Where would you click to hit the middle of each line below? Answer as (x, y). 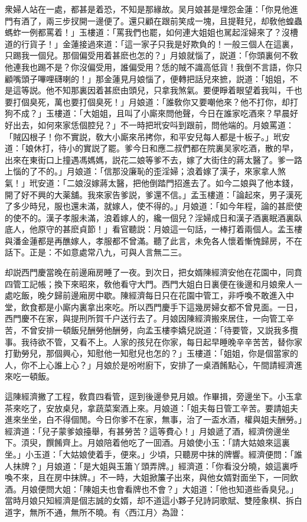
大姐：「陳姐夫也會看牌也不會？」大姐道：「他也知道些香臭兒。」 (176, 489)
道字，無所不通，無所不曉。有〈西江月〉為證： (96, 512)
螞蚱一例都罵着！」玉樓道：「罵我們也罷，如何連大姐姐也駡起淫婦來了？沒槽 (151, 32)
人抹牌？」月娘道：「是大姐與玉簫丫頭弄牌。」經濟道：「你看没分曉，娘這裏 (147, 466)
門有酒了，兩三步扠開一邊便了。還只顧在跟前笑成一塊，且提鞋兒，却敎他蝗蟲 (153, 20)
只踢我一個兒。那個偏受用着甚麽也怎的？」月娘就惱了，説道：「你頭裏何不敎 (151, 55)
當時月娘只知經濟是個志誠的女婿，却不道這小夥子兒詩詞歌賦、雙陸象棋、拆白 (153, 500)
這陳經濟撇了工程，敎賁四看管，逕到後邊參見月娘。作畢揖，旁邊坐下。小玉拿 (153, 396)
